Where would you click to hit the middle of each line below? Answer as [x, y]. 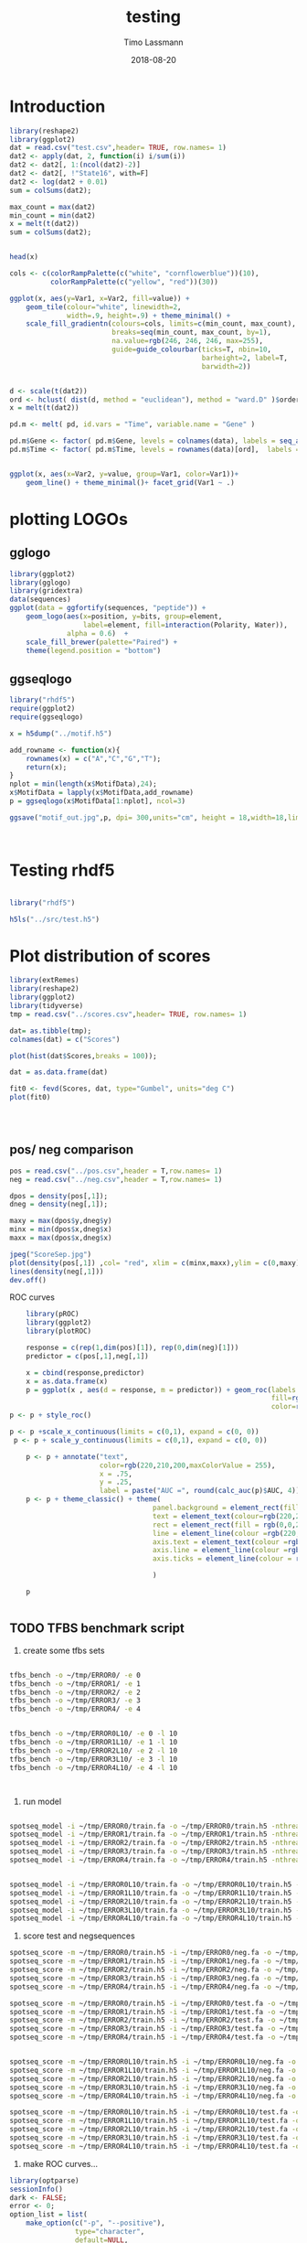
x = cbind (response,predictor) [85, 1373]
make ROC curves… [60, 2163]
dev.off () [28, 1280]
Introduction [58, 106]
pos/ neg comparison [72, 1150]
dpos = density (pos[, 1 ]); [58, 1196]
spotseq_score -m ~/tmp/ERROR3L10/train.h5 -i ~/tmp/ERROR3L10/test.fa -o [155, 2138]
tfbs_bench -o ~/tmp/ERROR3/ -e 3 [75, 1701]
